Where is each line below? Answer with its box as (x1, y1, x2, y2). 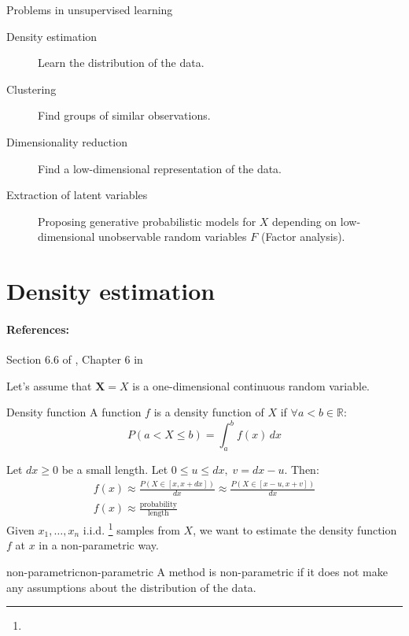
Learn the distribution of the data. (38, 54, 204, 71)
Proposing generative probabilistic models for (38, 213, 256, 229)
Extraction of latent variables (6, 187, 148, 203)
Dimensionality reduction (6, 133, 127, 150)
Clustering (6, 80, 57, 97)
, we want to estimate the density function (193, 521, 397, 538)
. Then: (284, 461, 319, 478)
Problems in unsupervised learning (6, 2, 173, 17)
